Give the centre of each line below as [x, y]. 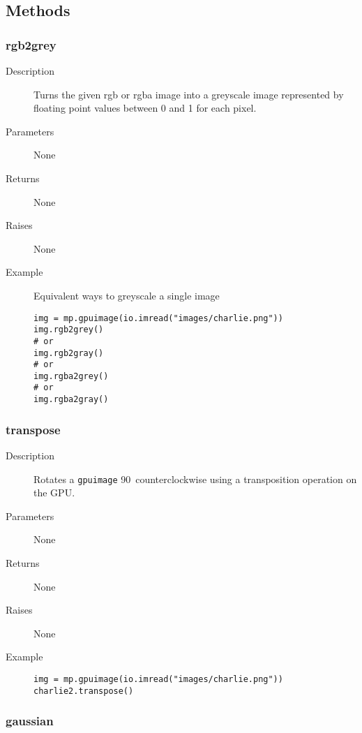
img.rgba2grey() [71, 376]
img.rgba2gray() [71, 400]
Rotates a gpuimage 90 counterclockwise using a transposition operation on [195, 479]
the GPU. [54, 493]
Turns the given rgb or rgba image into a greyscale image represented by [189, 94]
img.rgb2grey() [69, 330]
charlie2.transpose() [84, 691]
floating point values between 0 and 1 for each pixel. [145, 108]
